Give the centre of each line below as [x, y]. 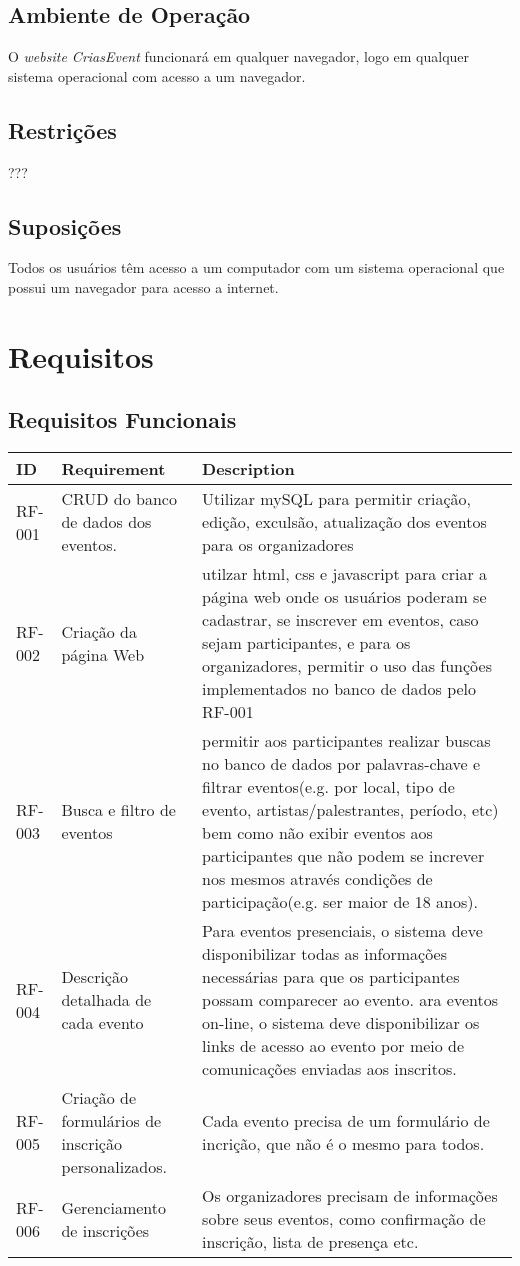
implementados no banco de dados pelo [339, 689]
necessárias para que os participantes [331, 977]
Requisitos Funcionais [122, 419]
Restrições [62, 129]
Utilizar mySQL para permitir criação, [336, 499]
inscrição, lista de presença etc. [310, 1242]
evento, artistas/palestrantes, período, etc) [350, 810]
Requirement [113, 469]
